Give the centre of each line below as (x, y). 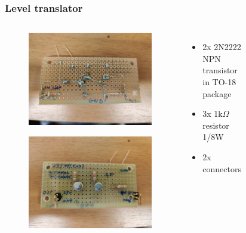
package (217, 93)
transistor (220, 70)
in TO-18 (219, 82)
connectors (222, 168)
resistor (216, 125)
